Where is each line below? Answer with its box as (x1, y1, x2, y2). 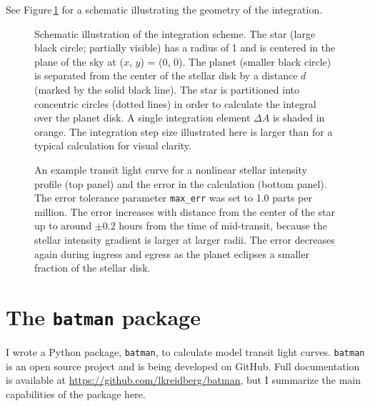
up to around (34, 218, 92, 233)
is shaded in (272, 110, 325, 125)
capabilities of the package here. (6, 386, 146, 401)
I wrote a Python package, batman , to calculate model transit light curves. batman (6, 345, 365, 359)
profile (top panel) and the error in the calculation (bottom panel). (34, 176, 327, 191)
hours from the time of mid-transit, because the (119, 218, 327, 233)
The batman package (6, 302, 201, 331)
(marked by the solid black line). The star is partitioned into (34, 81, 299, 96)
